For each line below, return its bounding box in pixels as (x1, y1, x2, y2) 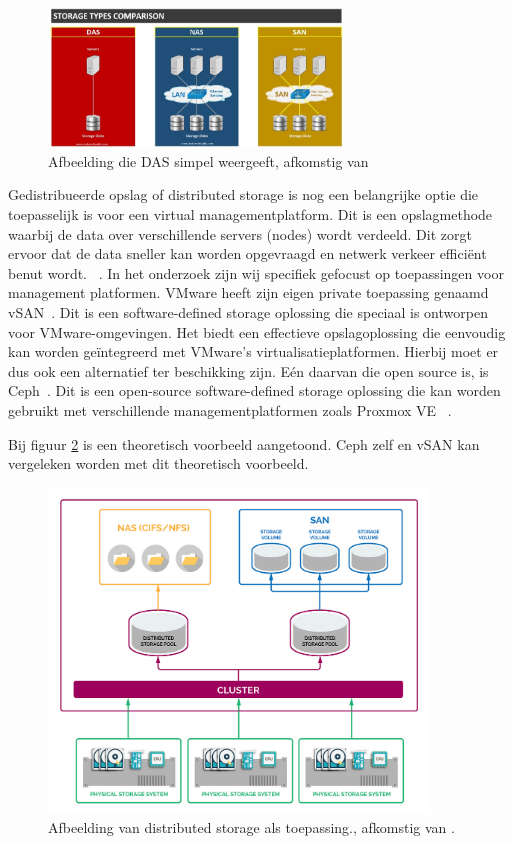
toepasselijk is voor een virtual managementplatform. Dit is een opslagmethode (8, 204, 493, 225)
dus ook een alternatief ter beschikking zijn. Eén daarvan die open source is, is (8, 360, 489, 381)
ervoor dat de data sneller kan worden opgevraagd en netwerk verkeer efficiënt (8, 243, 487, 264)
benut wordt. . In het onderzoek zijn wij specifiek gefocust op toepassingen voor (8, 262, 504, 283)
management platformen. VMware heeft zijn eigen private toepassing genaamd (8, 282, 489, 303)
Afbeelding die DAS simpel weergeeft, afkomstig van (48, 150, 369, 171)
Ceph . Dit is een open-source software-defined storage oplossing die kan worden (8, 380, 501, 401)
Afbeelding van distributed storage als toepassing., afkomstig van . (48, 817, 455, 838)
